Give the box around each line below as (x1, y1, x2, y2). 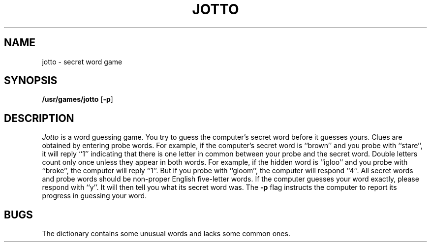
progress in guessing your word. (42, 191, 147, 200)
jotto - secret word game (42, 57, 123, 66)
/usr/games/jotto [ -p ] (42, 95, 113, 104)
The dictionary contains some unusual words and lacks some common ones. (42, 229, 290, 238)
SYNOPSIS (4, 74, 58, 87)
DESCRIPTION (4, 112, 74, 124)
